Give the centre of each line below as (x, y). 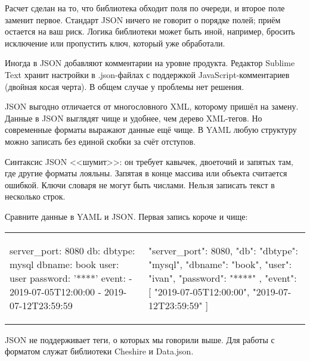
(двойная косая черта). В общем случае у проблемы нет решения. (125, 86)
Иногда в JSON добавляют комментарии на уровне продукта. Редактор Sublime (150, 63)
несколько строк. (35, 196)
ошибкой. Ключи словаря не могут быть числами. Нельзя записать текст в (140, 184)
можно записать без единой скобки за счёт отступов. (100, 141)
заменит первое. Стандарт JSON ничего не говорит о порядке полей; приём (143, 19)
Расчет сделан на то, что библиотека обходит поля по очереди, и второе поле (145, 8)
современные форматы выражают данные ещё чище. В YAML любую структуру (151, 130)
